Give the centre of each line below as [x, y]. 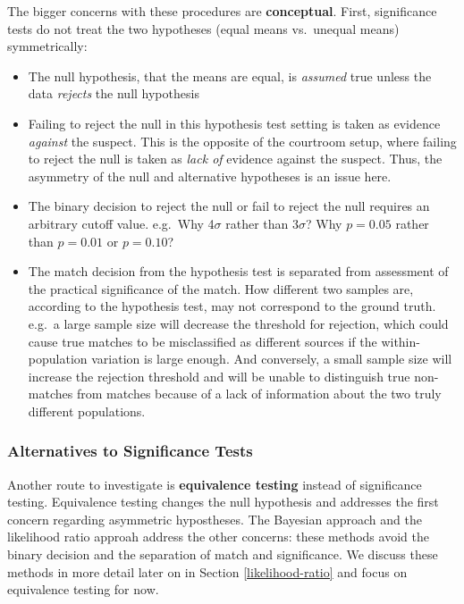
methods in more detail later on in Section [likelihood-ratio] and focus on [207, 571]
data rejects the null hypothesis [114, 93]
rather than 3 [262, 223]
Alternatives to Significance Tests [130, 451]
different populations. [87, 411]
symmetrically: [47, 46]
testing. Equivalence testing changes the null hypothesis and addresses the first [223, 502]
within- [401, 341]
